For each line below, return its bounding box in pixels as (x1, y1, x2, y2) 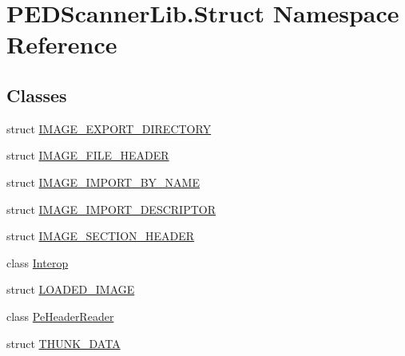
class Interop (6, 254, 69, 271)
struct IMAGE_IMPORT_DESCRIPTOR (6, 200, 216, 217)
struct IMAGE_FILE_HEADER (6, 147, 169, 164)
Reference (6, 28, 117, 61)
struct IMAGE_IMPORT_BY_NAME (6, 173, 200, 190)
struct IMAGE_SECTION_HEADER (6, 227, 195, 244)
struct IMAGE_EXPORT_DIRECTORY (6, 120, 212, 136)
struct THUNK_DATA (6, 334, 121, 351)
